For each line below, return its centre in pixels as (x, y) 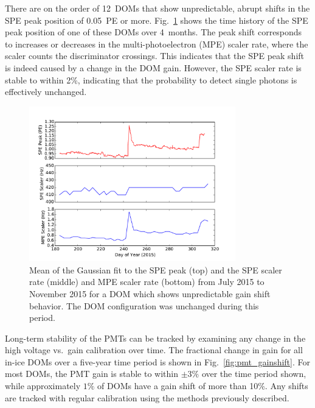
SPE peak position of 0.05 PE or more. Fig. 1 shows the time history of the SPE (157, 20)
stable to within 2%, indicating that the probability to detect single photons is (151, 79)
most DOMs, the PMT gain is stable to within (92, 374)
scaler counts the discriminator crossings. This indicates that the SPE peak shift (155, 56)
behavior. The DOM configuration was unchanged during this (144, 305)
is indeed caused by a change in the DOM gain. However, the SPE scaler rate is (153, 67)
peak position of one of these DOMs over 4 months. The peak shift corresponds (154, 32)
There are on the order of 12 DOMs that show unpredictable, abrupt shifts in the (157, 8)
